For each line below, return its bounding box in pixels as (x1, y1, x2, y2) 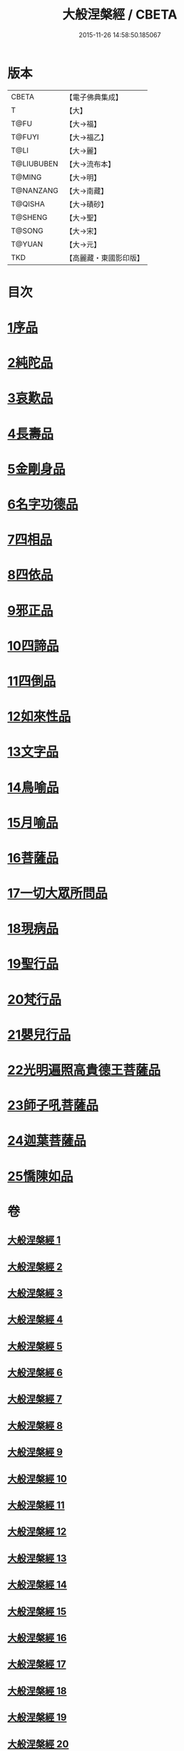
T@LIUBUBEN (11, 159, 58, 169)
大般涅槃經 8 (7, 1420, 63, 1432)
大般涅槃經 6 (7, 1367, 63, 1379)
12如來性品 (7, 709, 71, 725)
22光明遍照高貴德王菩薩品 (7, 1062, 161, 1078)
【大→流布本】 (65, 159, 116, 169)
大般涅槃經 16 (7, 1632, 67, 1644)
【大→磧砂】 (65, 199, 108, 209)
